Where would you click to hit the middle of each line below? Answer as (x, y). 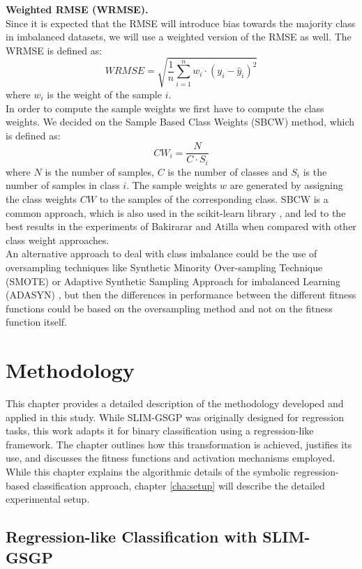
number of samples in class (63, 185)
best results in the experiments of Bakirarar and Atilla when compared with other (181, 226)
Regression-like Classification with (131, 537)
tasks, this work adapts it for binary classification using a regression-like (160, 431)
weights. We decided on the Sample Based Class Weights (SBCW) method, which (180, 122)
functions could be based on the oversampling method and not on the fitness (169, 308)
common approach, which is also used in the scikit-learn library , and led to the (176, 212)
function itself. (36, 322)
